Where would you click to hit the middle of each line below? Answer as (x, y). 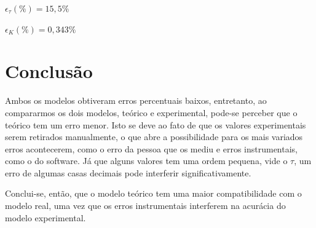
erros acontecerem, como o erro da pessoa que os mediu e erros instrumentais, (151, 148)
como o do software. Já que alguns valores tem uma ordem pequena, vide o (146, 161)
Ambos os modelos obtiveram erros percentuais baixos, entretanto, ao (136, 100)
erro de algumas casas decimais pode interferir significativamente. (128, 172)
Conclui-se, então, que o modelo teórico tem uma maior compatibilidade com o (153, 193)
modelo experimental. (45, 217)
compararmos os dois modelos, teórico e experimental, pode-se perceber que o (151, 112)
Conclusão (49, 71)
